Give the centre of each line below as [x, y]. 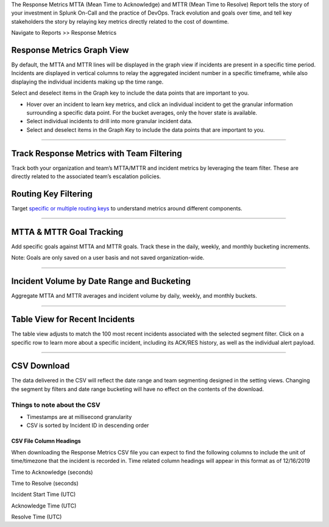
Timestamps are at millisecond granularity [79, 417]
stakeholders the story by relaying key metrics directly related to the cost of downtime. [120, 21]
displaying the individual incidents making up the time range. [87, 82]
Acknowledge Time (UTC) [44, 506]
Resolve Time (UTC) [37, 517]
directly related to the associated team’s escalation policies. [86, 176]
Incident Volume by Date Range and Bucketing [101, 281]
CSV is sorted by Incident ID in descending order [88, 425]
